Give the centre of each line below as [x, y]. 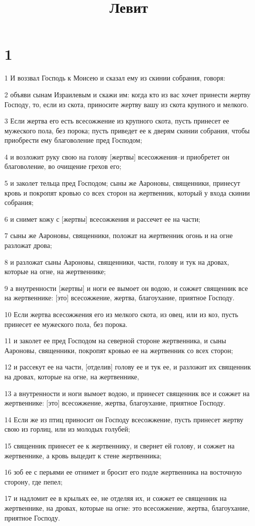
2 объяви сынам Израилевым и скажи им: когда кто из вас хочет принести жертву [127, 94]
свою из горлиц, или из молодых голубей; [67, 429]
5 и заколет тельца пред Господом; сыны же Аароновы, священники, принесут [122, 183]
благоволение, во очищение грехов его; [63, 166]
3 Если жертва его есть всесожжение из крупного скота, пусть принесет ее [117, 121]
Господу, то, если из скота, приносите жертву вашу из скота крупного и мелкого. [127, 104]
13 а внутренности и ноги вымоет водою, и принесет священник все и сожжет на [127, 393]
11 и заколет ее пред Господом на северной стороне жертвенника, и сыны [115, 341]
